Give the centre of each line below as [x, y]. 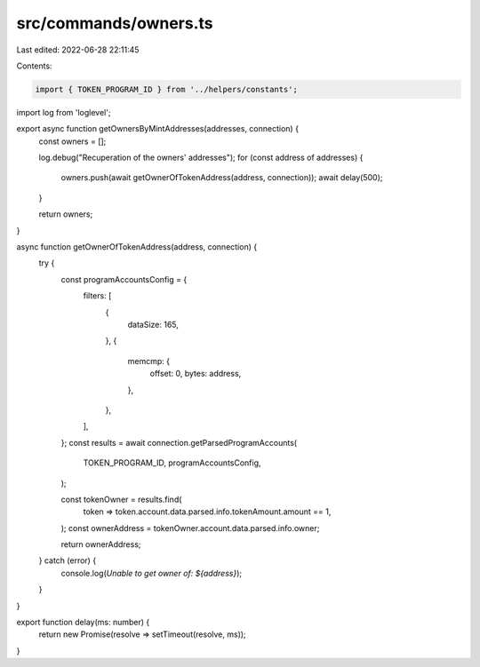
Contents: [34, 66]
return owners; [66, 214]
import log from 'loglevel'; [64, 112]
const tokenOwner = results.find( [121, 499]
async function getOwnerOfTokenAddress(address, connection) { [137, 247]
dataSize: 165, [153, 324]
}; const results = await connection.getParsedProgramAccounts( [179, 442]
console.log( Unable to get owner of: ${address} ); [152, 573]
